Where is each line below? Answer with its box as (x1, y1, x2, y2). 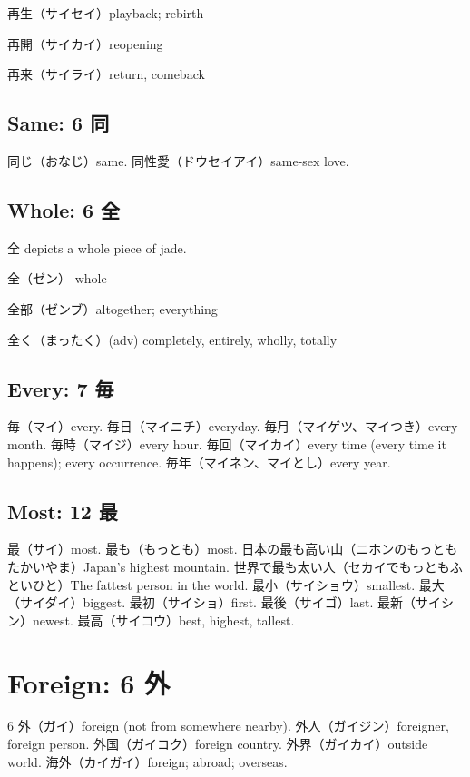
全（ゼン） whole (7, 269, 107, 288)
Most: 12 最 (7, 497, 118, 525)
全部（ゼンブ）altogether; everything (7, 299, 218, 318)
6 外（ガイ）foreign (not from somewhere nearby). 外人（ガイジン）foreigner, (7, 716, 449, 735)
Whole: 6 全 (7, 195, 121, 223)
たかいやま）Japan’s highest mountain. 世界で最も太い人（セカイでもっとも (7, 556, 450, 575)
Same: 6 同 (7, 109, 110, 137)
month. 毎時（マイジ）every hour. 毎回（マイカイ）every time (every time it (7, 434, 446, 453)
